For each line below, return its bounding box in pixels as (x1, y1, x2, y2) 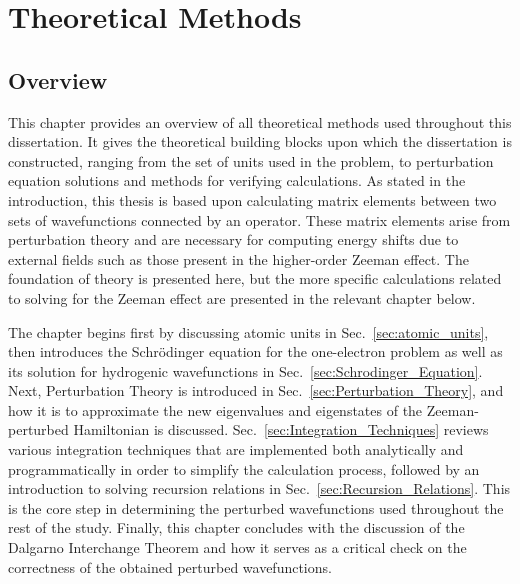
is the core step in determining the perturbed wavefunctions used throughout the (8, 497, 504, 518)
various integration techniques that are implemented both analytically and (8, 439, 464, 460)
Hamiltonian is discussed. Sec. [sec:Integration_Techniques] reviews (73, 419, 489, 440)
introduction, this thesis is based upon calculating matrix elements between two (8, 189, 497, 210)
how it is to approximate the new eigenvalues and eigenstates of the (8, 399, 423, 420)
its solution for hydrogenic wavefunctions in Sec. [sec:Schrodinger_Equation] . (8, 360, 483, 381)
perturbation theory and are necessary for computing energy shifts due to (8, 229, 459, 250)
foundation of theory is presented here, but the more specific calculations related (8, 268, 502, 289)
